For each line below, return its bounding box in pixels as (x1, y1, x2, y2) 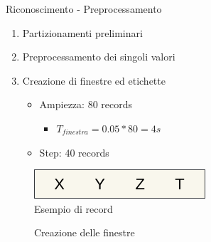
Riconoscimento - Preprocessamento (6, 1, 162, 16)
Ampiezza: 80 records (39, 97, 133, 112)
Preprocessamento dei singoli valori (22, 49, 175, 64)
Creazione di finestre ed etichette (22, 73, 166, 88)
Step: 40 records (39, 144, 109, 159)
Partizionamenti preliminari (22, 25, 143, 40)
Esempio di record (34, 201, 113, 216)
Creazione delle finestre (34, 225, 135, 240)
